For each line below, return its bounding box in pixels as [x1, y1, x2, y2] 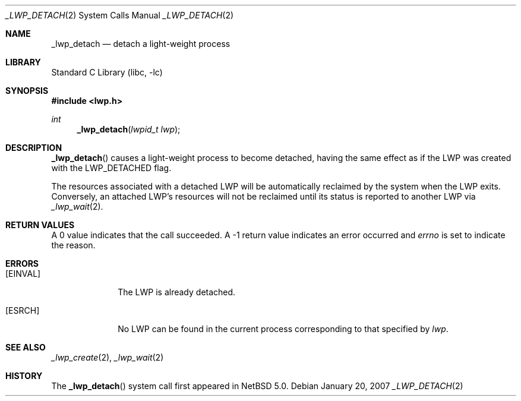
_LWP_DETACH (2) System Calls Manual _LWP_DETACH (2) [5, 10, 234, 20]
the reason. [51, 240, 96, 250]
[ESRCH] [5, 305, 40, 315]
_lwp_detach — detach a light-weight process [51, 39, 230, 49]
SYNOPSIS [5, 86, 49, 96]
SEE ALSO [5, 342, 46, 352]
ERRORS [5, 258, 39, 269]
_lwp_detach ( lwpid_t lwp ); [77, 124, 181, 134]
